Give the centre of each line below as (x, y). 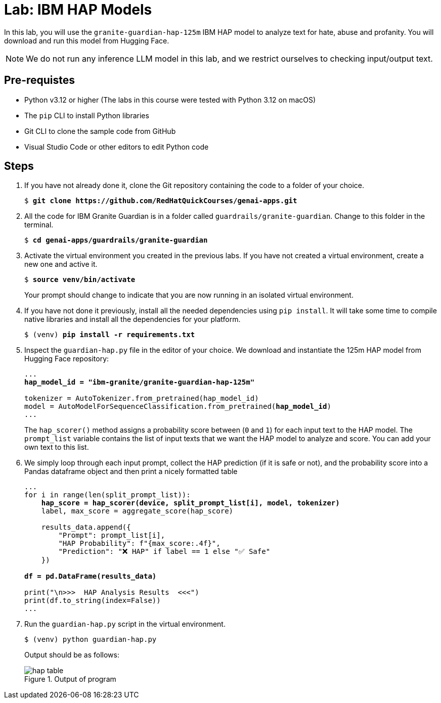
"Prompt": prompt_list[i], (112, 535)
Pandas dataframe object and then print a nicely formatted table (131, 472)
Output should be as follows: (72, 655)
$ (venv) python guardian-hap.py (91, 640)
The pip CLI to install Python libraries (87, 115)
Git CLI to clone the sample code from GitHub (100, 131)
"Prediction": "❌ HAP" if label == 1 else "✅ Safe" (164, 552)
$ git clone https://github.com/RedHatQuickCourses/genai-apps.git (161, 201)
